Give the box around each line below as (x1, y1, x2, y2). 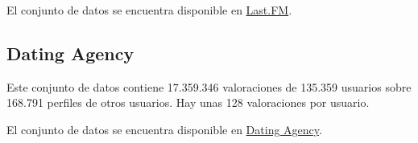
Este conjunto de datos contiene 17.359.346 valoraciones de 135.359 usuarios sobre (6, 78, 412, 95)
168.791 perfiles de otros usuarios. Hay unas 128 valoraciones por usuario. (6, 94, 370, 111)
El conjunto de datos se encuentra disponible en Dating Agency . (6, 121, 322, 137)
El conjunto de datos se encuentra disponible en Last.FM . (6, 2, 292, 18)
